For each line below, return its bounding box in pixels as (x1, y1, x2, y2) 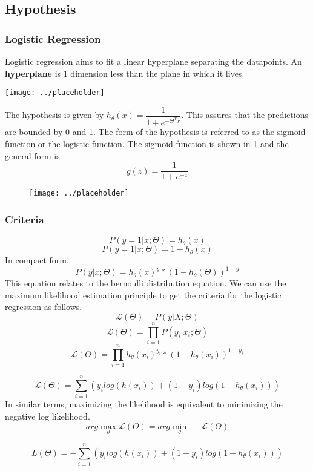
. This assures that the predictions (181, 108, 308, 121)
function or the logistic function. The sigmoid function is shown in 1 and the (5, 137, 289, 150)
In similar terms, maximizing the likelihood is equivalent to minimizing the (5, 398, 283, 410)
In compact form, (5, 254, 69, 266)
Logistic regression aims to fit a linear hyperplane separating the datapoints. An (5, 55, 302, 67)
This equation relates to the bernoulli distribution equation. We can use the (5, 277, 286, 289)
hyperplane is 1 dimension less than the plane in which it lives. (5, 67, 245, 79)
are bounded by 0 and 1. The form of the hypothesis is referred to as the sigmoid (5, 125, 306, 138)
